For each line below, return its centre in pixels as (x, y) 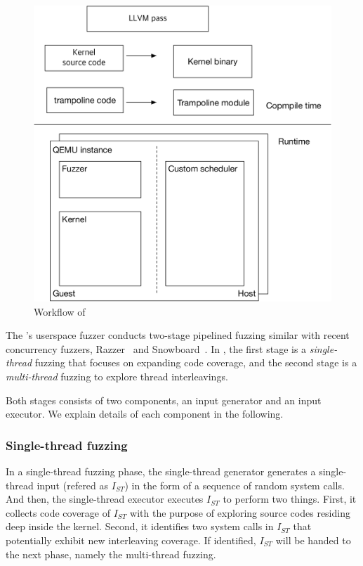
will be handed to (313, 540)
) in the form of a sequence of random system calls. (235, 485)
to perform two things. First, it (290, 499)
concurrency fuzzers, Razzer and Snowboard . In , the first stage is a (156, 348)
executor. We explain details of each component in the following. (145, 414)
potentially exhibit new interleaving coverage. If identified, (131, 540)
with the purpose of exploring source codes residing (240, 512)
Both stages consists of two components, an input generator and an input (164, 400)
